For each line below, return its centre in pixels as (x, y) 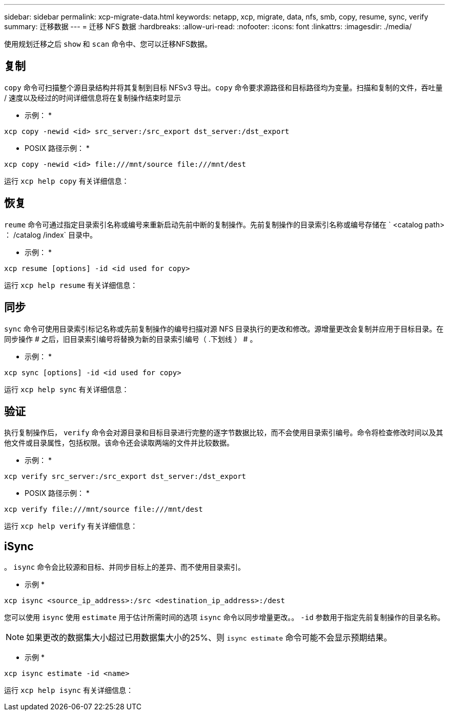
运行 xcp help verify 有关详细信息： (71, 526)
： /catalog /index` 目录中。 (51, 235)
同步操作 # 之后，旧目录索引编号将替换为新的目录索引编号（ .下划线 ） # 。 (131, 339)
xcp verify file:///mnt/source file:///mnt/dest (104, 509)
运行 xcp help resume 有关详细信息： (71, 285)
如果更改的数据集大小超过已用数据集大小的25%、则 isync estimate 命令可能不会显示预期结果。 (209, 638)
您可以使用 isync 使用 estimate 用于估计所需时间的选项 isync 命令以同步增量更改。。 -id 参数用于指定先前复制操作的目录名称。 (224, 617)
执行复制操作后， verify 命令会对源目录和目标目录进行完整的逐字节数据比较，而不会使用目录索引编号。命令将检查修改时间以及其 (224, 433)
